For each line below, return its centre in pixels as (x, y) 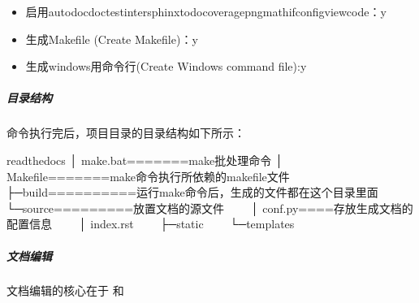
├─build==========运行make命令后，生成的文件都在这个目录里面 (192, 192)
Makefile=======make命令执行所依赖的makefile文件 (148, 176)
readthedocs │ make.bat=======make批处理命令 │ (145, 160)
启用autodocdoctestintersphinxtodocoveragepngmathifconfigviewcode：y (206, 11)
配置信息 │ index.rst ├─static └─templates (151, 224)
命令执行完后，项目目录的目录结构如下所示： (126, 133)
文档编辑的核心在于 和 (65, 290)
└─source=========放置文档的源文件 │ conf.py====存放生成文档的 (210, 208)
